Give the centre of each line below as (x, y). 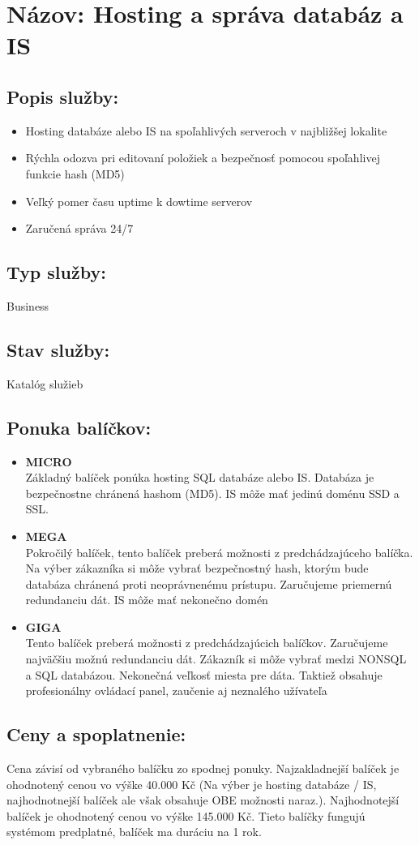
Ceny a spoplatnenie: (96, 734)
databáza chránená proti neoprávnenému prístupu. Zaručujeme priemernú (209, 583)
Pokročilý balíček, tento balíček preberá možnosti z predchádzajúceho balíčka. (219, 552)
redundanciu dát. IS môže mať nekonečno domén (147, 600)
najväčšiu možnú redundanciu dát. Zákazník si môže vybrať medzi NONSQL (216, 659)
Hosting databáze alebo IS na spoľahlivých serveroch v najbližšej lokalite (206, 130)
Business (28, 305)
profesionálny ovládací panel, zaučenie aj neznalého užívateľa (176, 691)
